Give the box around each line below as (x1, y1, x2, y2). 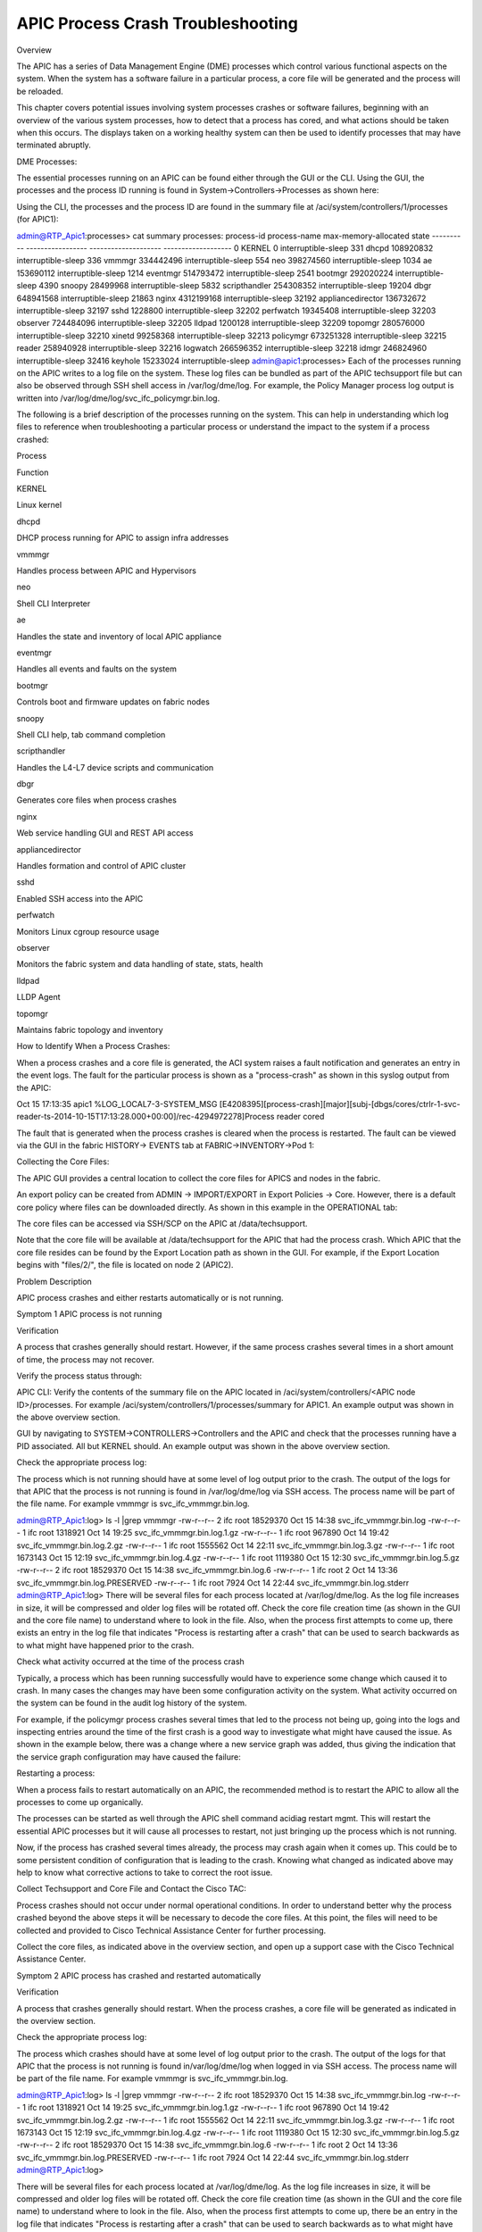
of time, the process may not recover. (16, 1353, 155, 1365)
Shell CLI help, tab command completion (16, 729, 166, 740)
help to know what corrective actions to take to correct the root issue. (16, 1867, 273, 1878)
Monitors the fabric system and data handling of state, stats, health (16, 959, 263, 970)
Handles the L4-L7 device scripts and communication (16, 762, 214, 772)
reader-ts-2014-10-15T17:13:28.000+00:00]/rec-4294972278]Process (16, 1112, 275, 1122)
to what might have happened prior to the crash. (16, 1639, 195, 1651)
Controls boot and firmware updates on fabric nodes (16, 696, 210, 707)
